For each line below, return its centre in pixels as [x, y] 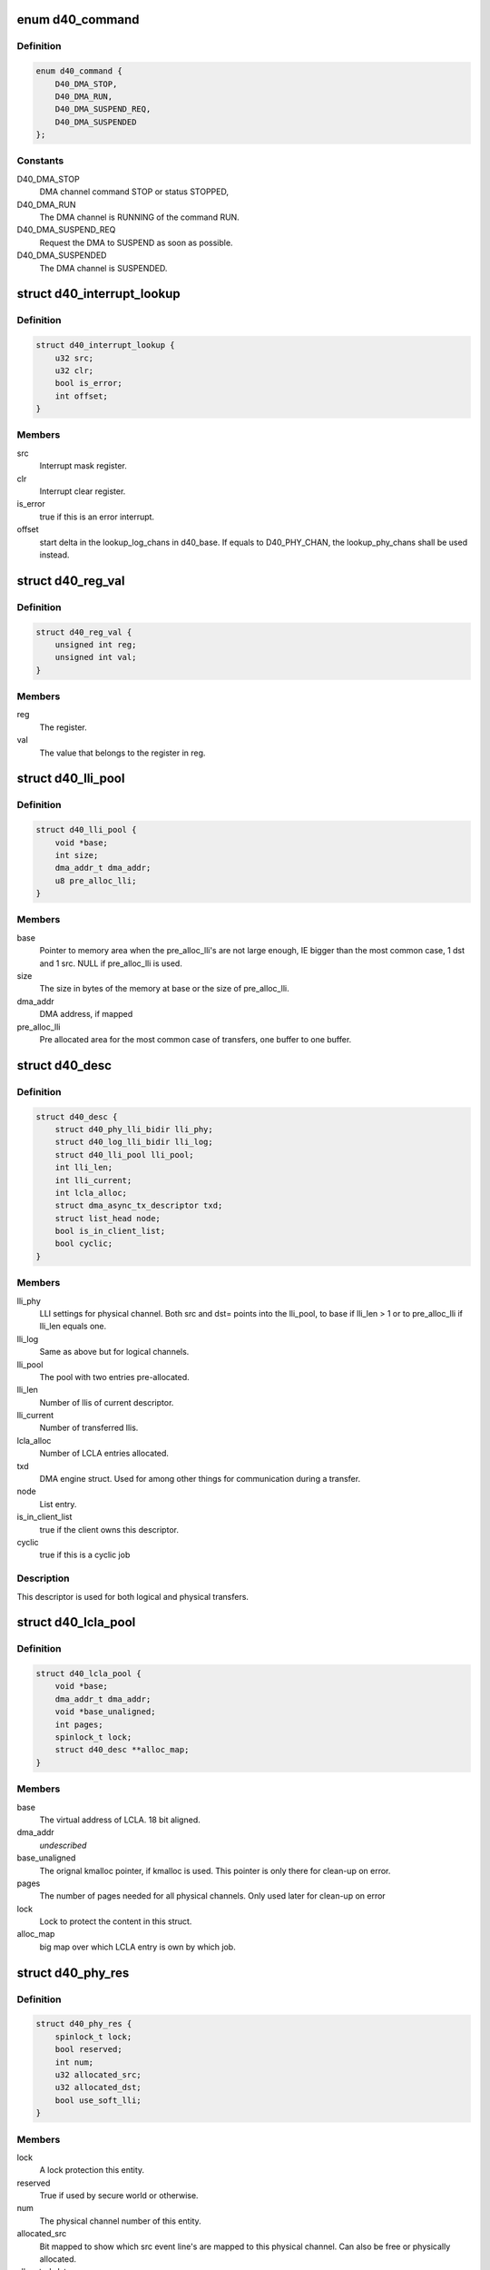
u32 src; [74, 358]
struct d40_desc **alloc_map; [122, 1750]
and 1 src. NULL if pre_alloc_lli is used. [111, 963]
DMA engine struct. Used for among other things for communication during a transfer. [200, 1479]
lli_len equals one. [73, 1327]
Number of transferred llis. [89, 1428]
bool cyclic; [84, 1244]
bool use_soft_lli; [98, 2100]
